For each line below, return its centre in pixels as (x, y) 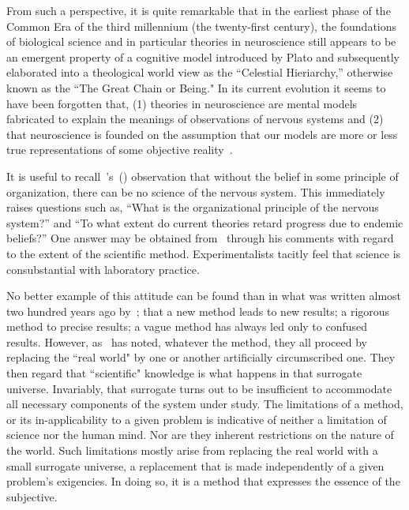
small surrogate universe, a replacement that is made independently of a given (195, 465)
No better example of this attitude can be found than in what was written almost (204, 296)
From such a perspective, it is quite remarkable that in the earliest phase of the (199, 10)
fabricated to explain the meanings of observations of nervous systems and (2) (195, 119)
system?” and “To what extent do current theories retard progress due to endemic (205, 222)
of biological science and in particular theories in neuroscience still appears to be (201, 41)
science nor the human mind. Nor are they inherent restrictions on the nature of (200, 435)
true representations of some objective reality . (120, 150)
